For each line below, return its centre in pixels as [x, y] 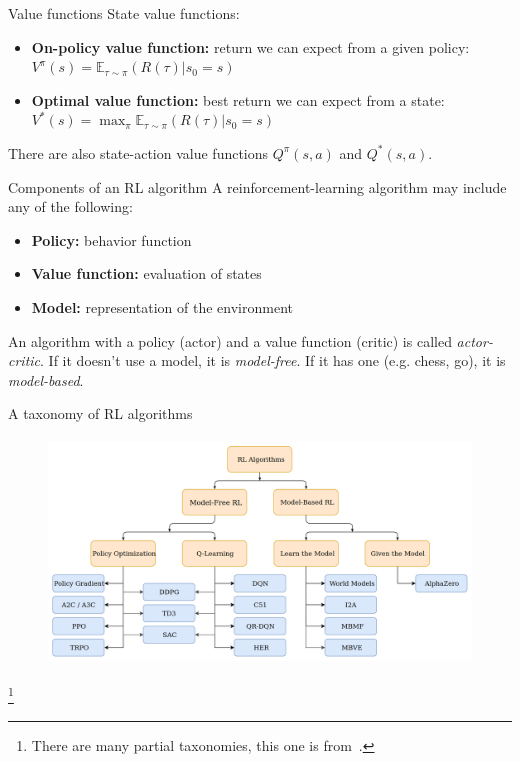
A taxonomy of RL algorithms [100, 413]
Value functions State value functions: [124, 13]
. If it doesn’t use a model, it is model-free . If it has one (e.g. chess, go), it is [273, 360]
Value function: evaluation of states [146, 273]
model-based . [46, 379]
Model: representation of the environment [162, 306]
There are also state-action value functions [138, 152]
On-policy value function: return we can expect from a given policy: [250, 46]
